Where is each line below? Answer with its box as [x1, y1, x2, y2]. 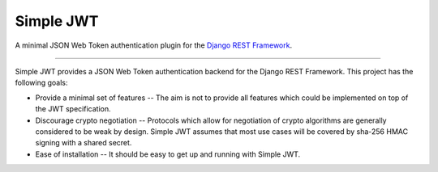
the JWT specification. [35, 104, 111, 114]
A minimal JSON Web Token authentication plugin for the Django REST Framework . [15, 40, 292, 50]
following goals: [15, 78, 68, 88]
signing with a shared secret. [35, 138, 132, 148]
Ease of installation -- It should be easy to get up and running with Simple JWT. [35, 149, 301, 159]
